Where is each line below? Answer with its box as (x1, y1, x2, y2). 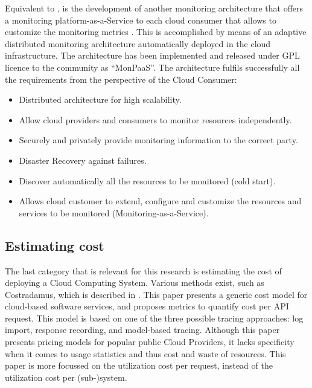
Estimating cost (5, 236, 104, 254)
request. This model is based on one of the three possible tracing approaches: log (5, 311, 304, 324)
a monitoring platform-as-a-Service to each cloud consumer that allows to (5, 13, 276, 26)
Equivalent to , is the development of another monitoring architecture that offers (5, 2, 304, 14)
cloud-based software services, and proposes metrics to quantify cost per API (5, 300, 289, 312)
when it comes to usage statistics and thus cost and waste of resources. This (5, 347, 286, 360)
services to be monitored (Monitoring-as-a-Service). (19, 206, 209, 219)
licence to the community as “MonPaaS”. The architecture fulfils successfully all (5, 60, 300, 73)
